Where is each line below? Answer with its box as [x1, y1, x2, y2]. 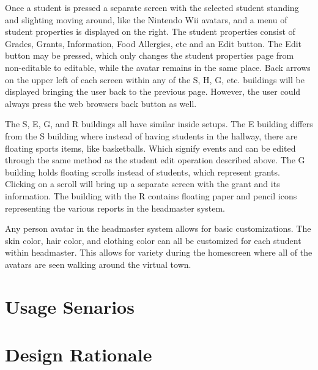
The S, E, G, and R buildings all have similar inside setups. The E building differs [5, 117, 313, 130]
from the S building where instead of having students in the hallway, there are [5, 129, 298, 142]
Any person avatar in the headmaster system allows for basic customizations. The [5, 222, 311, 235]
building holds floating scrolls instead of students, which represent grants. [5, 165, 280, 178]
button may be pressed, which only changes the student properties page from [5, 49, 294, 62]
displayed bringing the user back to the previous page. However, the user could [5, 85, 301, 98]
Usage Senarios [5, 294, 135, 319]
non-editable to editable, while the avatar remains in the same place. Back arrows [5, 61, 311, 73]
